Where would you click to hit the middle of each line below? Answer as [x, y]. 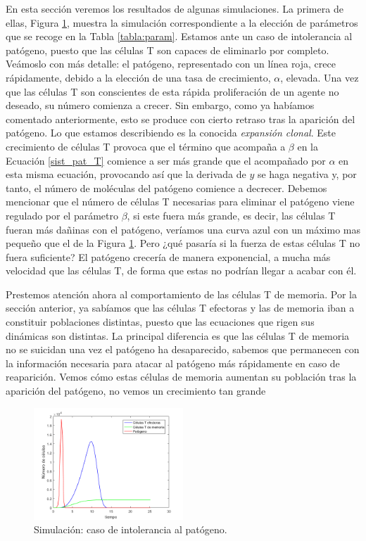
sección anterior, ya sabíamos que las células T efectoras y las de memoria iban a [180, 308]
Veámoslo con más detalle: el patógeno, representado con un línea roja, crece [171, 64]
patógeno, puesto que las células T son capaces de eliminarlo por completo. [168, 50]
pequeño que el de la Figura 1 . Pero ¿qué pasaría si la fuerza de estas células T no [183, 243]
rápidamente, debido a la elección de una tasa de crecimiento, [138, 77]
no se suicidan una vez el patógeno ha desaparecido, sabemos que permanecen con [183, 349]
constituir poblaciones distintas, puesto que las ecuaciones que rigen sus [160, 322]
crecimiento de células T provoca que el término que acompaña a [146, 146]
